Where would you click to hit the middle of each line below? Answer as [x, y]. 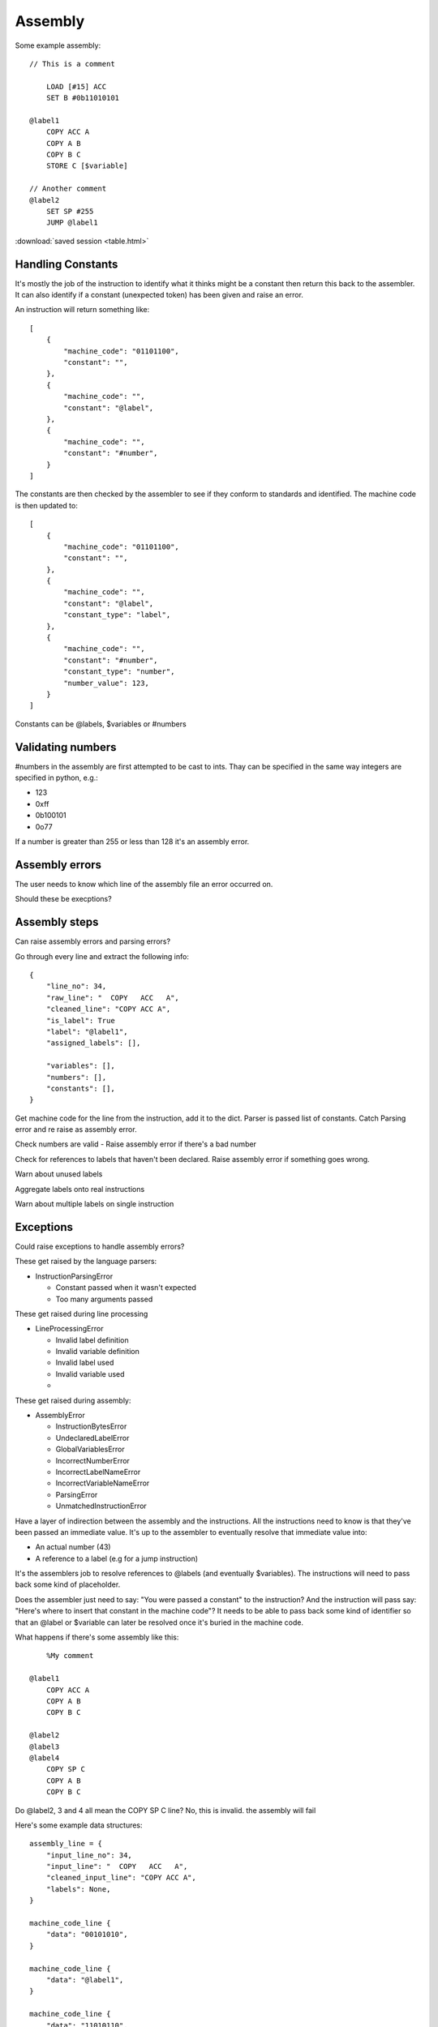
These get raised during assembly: [73, 1400]
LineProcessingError [69, 1329]
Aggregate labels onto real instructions [80, 1189]
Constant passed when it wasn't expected [126, 1288]
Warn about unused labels [59, 1174]
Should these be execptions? [64, 899]
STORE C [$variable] [87, 166]
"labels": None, [78, 1889]
